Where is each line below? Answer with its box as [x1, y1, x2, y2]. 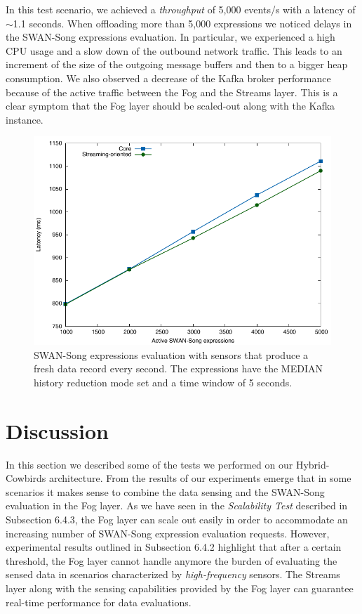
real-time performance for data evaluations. [6, 594, 192, 609]
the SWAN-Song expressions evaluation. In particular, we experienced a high [6, 30, 335, 44]
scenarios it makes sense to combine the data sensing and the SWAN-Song [6, 484, 325, 499]
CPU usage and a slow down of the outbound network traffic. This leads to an [6, 43, 342, 58]
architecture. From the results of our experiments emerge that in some [48, 471, 351, 485]
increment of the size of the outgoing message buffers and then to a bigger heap [6, 57, 348, 72]
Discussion [6, 416, 109, 445]
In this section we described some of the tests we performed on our [6, 457, 293, 471]
